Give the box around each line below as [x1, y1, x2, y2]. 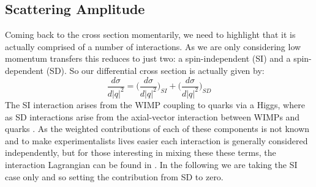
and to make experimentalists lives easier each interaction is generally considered [5, 134, 308, 147]
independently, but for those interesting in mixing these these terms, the [5, 146, 276, 159]
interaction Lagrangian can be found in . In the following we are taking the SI [5, 158, 298, 170]
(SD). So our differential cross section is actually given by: [46, 64, 265, 76]
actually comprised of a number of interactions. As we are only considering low [5, 40, 301, 53]
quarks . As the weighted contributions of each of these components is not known [5, 122, 310, 135]
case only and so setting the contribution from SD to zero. [5, 170, 224, 183]
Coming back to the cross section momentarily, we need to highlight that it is [5, 28, 296, 41]
